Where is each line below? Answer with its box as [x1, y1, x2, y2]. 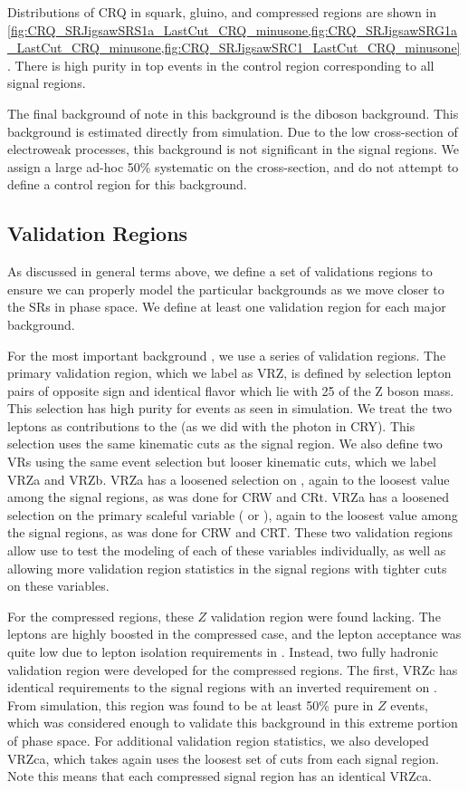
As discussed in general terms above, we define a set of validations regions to [7, 262, 433, 281]
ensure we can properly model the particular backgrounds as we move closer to [7, 279, 444, 298]
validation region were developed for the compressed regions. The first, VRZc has [7, 660, 458, 679]
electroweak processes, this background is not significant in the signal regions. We [7, 140, 459, 159]
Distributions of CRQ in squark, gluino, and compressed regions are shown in [7, 3, 437, 21]
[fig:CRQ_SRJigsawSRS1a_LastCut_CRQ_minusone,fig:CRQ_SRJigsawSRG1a [7, 20, 458, 39]
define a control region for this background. [7, 175, 247, 194]
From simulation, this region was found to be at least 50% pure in [7, 695, 374, 714]
